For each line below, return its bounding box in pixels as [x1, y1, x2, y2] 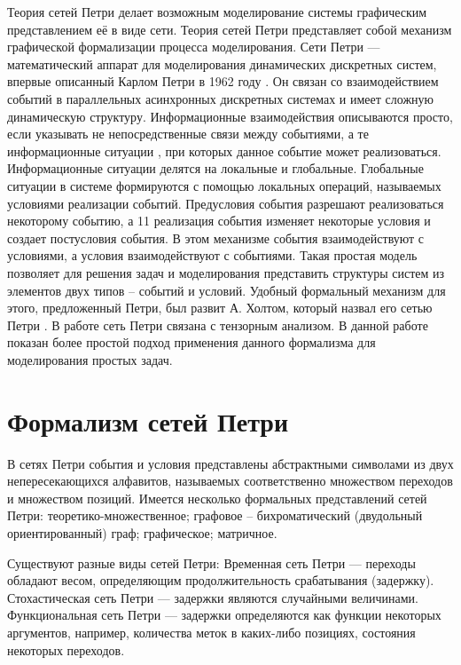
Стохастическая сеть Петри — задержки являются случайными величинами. [7, 588, 418, 606]
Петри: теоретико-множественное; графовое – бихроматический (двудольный [7, 506, 423, 525]
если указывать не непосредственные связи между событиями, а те [7, 124, 369, 143]
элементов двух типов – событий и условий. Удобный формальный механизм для [7, 281, 446, 299]
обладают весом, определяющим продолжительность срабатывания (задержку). [7, 571, 434, 590]
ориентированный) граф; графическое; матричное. [7, 523, 277, 542]
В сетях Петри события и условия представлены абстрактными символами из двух [7, 454, 454, 472]
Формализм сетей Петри [7, 402, 289, 439]
